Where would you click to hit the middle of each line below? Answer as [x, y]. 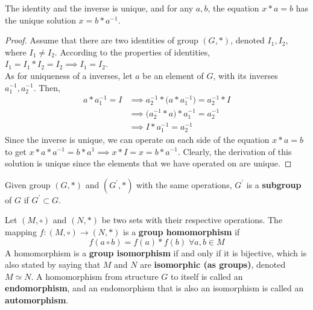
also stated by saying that [53, 264]
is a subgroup [274, 184]
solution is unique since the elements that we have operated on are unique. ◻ [148, 163]
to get [16, 151]
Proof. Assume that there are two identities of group [102, 40]
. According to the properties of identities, [132, 52]
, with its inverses [245, 75]
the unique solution [40, 20]
